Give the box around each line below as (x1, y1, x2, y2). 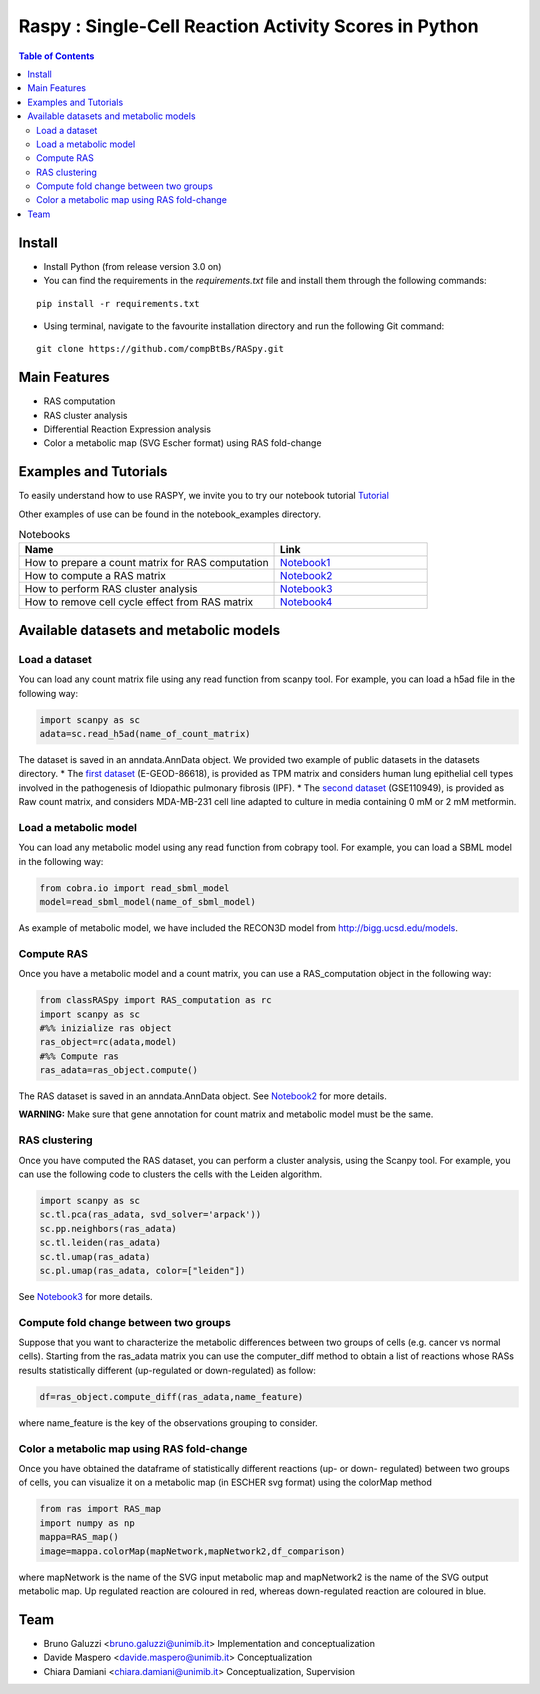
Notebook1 (280, 556, 331, 570)
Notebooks (18, 528, 71, 542)
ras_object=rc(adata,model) (39, 1036, 177, 1048)
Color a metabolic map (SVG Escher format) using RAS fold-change (43, 437, 322, 449)
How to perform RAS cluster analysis (24, 582, 199, 596)
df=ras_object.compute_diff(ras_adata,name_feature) (39, 1391, 304, 1402)
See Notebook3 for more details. (18, 1290, 154, 1302)
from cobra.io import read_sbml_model (39, 882, 230, 894)
